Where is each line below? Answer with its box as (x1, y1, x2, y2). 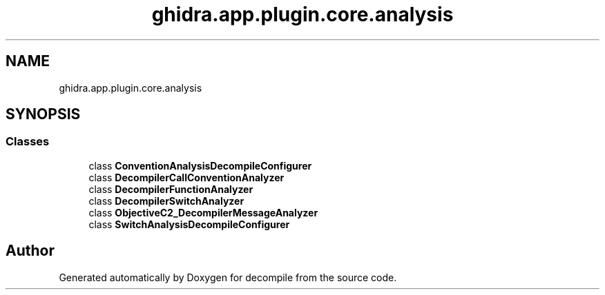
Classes (6, 134, 50, 149)
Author (6, 242, 55, 260)
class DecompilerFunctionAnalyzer (88, 183, 253, 195)
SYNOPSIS (6, 105, 81, 123)
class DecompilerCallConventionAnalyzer (88, 171, 285, 183)
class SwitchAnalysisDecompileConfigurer (88, 218, 290, 230)
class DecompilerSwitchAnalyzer (88, 194, 244, 207)
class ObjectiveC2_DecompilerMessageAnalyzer (88, 206, 318, 218)
